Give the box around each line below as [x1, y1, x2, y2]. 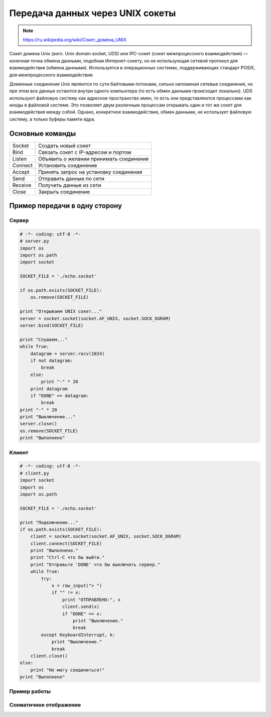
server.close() [20, 421, 57, 427]
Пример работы [9, 688, 51, 695]
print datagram [30, 386, 68, 392]
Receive [12, 181, 32, 188]
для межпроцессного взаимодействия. [9, 72, 94, 78]
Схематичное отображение [9, 701, 81, 708]
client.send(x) [62, 604, 100, 610]
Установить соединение [38, 162, 97, 169]
